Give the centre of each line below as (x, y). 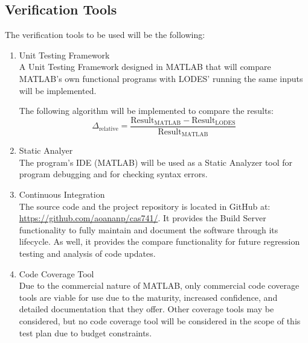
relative (108, 129)
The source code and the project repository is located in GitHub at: (145, 206)
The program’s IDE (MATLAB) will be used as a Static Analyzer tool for (156, 162)
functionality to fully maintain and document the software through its (149, 229)
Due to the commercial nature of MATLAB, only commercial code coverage (159, 285)
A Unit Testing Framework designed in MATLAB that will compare (145, 67)
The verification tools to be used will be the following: (105, 35)
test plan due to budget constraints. (85, 332)
